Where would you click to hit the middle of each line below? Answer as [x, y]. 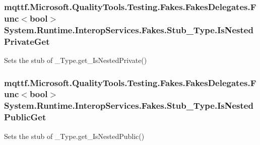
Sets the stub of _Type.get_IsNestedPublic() [74, 136]
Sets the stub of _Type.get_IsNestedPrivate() [76, 60]
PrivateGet [27, 41]
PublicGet [25, 117]
